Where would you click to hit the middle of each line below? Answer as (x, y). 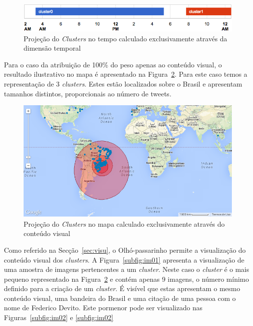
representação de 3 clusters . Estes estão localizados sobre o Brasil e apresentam (123, 83)
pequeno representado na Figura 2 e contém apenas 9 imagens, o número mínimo (126, 279)
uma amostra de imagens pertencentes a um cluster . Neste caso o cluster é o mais (127, 269)
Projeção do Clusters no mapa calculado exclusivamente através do (124, 223)
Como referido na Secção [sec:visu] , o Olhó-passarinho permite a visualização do (125, 250)
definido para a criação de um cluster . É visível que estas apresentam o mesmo (122, 288)
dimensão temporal (52, 48)
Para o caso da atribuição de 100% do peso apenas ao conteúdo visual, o (113, 64)
